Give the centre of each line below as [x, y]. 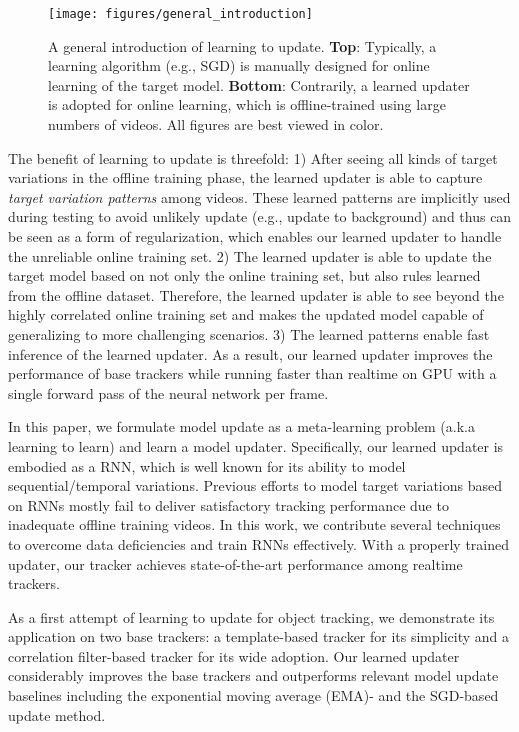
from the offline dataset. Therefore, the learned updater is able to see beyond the [256, 294]
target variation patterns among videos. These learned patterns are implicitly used [259, 196]
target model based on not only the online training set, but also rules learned [244, 275]
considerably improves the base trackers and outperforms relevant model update [253, 675]
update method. [57, 714]
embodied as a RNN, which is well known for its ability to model [207, 465]
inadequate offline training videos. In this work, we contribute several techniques [254, 524]
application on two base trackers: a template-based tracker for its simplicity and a [259, 636]
